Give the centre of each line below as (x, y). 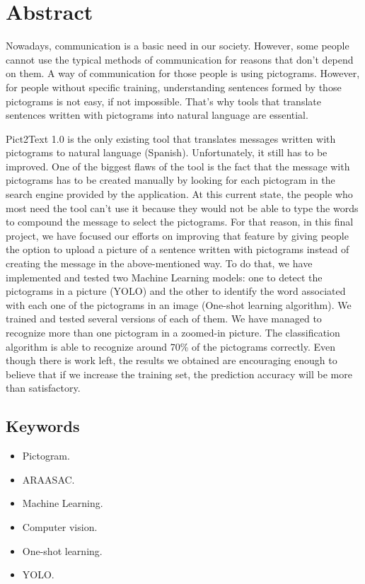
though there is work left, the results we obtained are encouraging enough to (172, 360)
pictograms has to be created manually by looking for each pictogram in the (170, 180)
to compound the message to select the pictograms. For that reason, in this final (180, 222)
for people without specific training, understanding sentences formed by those (174, 87)
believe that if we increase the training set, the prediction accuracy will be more (179, 374)
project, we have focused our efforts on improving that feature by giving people (177, 235)
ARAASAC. (48, 479)
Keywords (43, 426)
